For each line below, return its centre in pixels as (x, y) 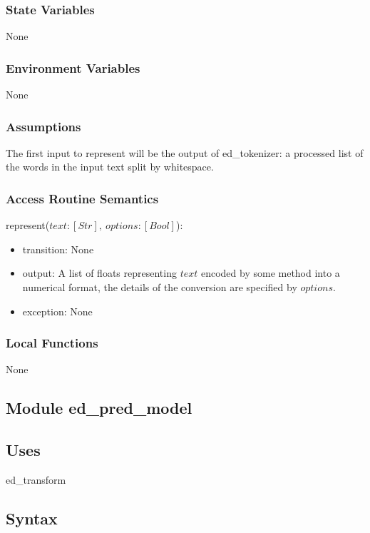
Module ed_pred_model (99, 408)
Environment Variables (73, 67)
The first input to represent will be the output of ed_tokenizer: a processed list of (185, 152)
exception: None (57, 311)
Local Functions (52, 343)
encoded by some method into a (270, 273)
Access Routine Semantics (82, 198)
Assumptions (43, 126)
